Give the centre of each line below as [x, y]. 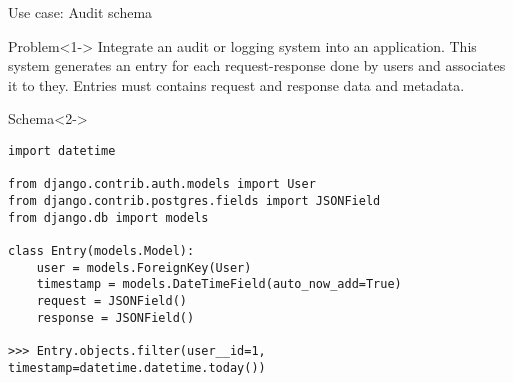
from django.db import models [108, 217]
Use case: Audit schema [80, 12]
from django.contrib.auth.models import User [162, 184]
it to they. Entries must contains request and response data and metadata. [236, 84]
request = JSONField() [111, 300]
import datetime [62, 150]
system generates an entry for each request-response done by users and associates [257, 65]
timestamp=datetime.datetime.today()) [137, 367]
